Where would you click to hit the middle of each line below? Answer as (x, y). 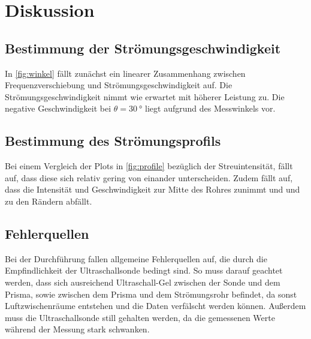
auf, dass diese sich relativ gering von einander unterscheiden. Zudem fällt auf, (149, 177)
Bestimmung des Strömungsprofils (113, 141)
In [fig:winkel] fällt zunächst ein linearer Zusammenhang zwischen (125, 73)
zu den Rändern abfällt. (49, 201)
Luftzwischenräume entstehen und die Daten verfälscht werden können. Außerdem (155, 306)
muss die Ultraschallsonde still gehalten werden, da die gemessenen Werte (140, 317)
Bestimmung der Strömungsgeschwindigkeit (143, 48)
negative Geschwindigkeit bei (58, 108)
